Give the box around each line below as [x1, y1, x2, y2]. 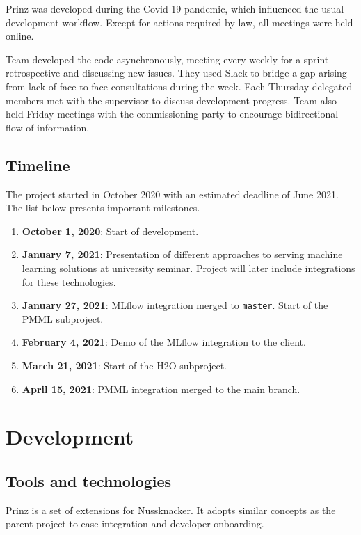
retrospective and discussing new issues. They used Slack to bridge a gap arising [6, 65, 347, 80]
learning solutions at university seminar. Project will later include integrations [22, 260, 355, 275]
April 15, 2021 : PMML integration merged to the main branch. [22, 381, 300, 396]
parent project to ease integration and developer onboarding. [6, 516, 264, 531]
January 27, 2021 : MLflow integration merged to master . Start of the [22, 298, 328, 312]
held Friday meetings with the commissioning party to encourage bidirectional [6, 106, 339, 121]
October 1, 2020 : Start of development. [22, 223, 199, 238]
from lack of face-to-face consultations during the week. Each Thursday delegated [6, 79, 353, 93]
